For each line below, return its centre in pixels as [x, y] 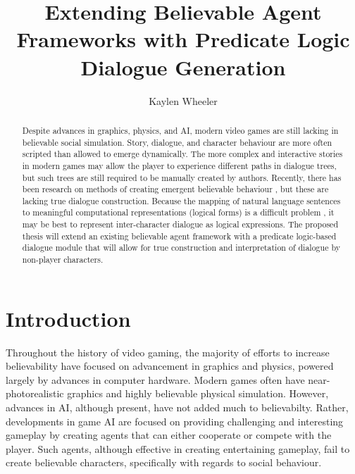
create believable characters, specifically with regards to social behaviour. [164, 462]
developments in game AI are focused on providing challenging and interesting [175, 421]
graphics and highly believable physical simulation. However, [198, 393]
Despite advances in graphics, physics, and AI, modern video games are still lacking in [180, 130]
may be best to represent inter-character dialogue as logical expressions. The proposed [180, 224]
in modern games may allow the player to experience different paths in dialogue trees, [179, 165]
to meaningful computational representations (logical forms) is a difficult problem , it [178, 212]
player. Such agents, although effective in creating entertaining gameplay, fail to [178, 448]
